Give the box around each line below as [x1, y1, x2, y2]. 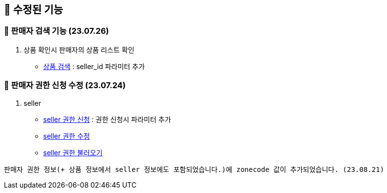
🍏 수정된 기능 [4, 3, 63, 16]
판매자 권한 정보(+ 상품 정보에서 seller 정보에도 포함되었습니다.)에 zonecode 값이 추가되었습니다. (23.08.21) [4, 165, 385, 173]
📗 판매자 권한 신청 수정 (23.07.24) [4, 80, 126, 91]
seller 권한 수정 [43, 131, 90, 140]
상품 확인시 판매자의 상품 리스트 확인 [24, 45, 134, 54]
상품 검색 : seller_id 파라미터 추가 [43, 62, 145, 71]
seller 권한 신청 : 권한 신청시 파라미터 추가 [43, 115, 171, 123]
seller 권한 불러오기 [43, 148, 103, 157]
